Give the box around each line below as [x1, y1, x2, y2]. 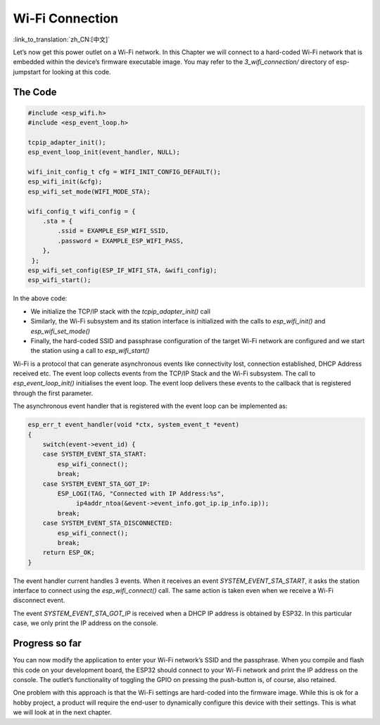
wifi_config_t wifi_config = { [27, 207, 137, 215]
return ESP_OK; [42, 548, 95, 557]
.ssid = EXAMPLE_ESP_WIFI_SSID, [57, 227, 169, 235]
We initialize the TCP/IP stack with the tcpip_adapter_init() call [30, 307, 211, 316]
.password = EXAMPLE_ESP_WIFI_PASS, [57, 236, 184, 245]
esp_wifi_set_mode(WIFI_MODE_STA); [27, 187, 151, 195]
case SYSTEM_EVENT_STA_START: [42, 450, 147, 458]
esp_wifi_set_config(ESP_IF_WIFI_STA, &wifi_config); [27, 266, 217, 274]
